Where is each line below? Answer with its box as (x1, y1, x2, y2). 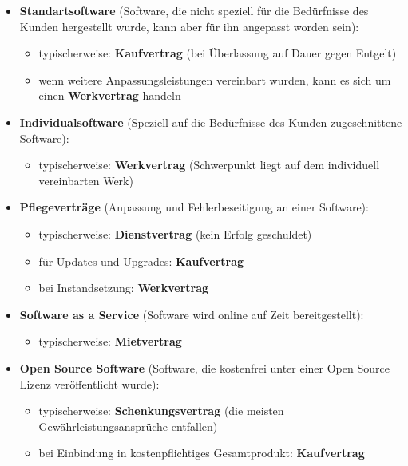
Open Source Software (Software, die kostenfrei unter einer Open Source (19, 359, 390, 376)
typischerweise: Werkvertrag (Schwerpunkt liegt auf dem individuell (38, 156, 380, 173)
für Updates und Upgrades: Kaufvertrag (38, 252, 244, 269)
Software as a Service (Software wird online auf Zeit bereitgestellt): (19, 306, 364, 322)
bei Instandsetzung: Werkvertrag (38, 279, 209, 296)
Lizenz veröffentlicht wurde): (19, 375, 160, 392)
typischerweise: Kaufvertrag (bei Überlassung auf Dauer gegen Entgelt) (38, 45, 397, 61)
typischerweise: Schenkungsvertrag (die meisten (38, 402, 284, 419)
